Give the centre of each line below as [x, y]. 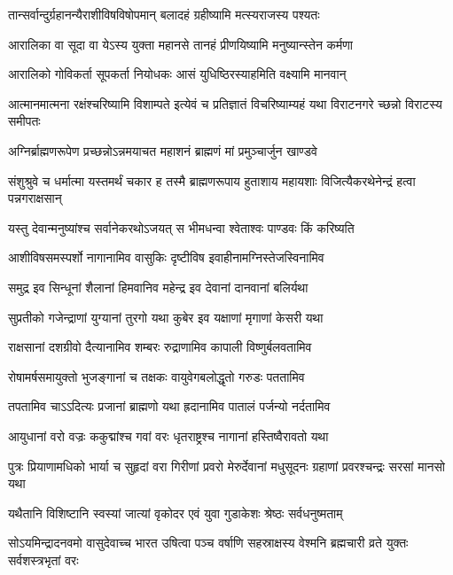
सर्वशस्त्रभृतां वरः [43, 559]
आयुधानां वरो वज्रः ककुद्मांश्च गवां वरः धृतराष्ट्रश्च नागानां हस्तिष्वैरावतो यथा [168, 435]
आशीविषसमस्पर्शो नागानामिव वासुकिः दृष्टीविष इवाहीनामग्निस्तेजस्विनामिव [166, 257]
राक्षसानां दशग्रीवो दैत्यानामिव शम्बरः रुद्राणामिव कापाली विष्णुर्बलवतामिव [160, 347]
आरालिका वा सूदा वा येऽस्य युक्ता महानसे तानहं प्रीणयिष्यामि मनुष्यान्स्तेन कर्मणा [181, 44]
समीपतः [24, 121]
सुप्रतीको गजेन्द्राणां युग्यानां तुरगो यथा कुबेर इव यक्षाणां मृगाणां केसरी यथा [166, 317]
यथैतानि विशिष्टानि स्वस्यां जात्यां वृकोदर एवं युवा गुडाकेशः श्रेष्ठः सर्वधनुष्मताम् [176, 513]
